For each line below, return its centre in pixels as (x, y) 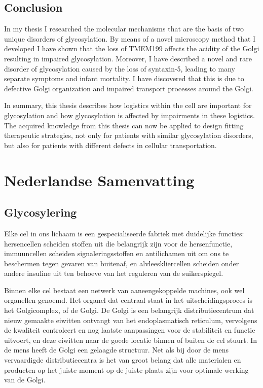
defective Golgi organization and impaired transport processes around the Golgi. (129, 88)
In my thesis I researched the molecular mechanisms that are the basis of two (124, 29)
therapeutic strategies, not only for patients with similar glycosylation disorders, (129, 135)
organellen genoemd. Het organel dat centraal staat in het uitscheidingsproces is (128, 300)
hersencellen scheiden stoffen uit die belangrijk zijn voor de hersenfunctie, (118, 243)
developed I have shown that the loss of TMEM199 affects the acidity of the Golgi (132, 48)
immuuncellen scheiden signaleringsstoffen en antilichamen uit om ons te (117, 253)
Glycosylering (41, 212)
